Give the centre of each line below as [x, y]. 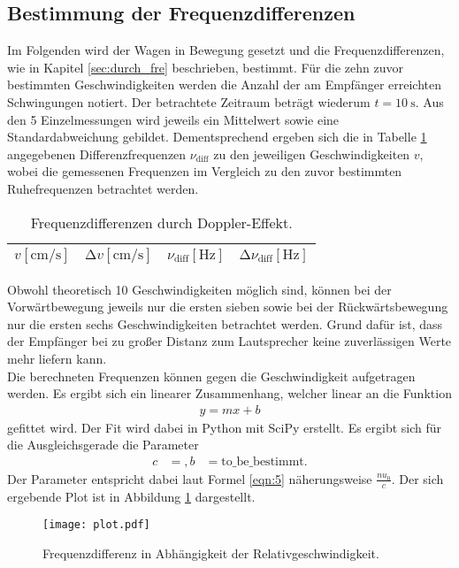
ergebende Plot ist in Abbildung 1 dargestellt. [131, 496]
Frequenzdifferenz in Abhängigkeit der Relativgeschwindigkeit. [211, 553]
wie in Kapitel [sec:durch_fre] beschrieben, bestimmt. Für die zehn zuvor [205, 67]
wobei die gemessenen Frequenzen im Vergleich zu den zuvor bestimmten [205, 171]
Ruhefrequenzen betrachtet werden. [103, 188]
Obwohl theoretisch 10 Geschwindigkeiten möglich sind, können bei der [199, 289]
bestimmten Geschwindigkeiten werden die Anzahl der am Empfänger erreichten [225, 84]
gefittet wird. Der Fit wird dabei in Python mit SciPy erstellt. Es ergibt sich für [225, 427]
